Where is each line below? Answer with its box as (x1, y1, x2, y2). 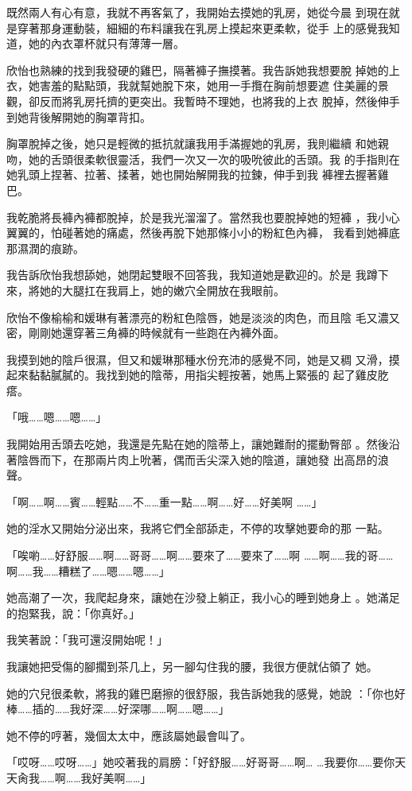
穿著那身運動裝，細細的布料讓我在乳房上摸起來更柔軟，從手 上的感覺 (17, 19, 378, 36)
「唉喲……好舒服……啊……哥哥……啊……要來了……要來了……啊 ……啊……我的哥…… (6, 547, 394, 564)
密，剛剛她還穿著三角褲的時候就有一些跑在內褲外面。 (6, 324, 285, 341)
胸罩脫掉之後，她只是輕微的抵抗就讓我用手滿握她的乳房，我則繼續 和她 (6, 135, 378, 152)
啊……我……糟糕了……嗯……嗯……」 (6, 562, 170, 579)
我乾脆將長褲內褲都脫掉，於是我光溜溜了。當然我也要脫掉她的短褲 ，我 (6, 208, 378, 225)
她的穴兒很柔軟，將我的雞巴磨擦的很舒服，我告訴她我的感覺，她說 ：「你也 (6, 684, 395, 701)
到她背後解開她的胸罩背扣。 (6, 108, 151, 125)
